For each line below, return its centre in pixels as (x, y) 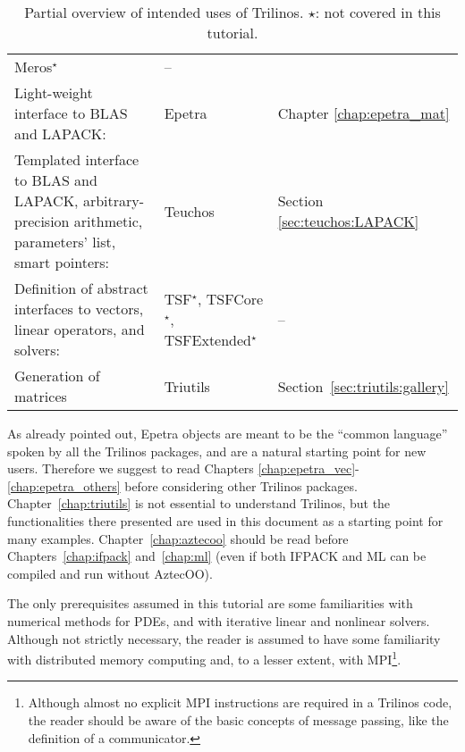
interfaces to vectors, (79, 309)
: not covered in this (378, 12)
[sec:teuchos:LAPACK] (348, 221)
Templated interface (77, 159)
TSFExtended (208, 339)
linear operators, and (80, 329)
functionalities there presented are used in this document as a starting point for (225, 520)
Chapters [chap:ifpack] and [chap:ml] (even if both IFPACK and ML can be (217, 556)
